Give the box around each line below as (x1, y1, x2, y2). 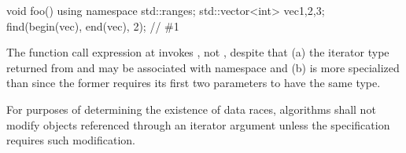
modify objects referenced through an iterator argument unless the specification (6, 116, 390, 133)
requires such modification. (6, 132, 135, 148)
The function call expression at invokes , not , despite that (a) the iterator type (6, 44, 389, 60)
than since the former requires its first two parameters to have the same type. (6, 75, 381, 91)
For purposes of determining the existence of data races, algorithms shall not (6, 100, 376, 117)
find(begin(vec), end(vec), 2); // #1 (6, 17, 179, 34)
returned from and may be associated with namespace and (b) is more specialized (6, 59, 400, 75)
